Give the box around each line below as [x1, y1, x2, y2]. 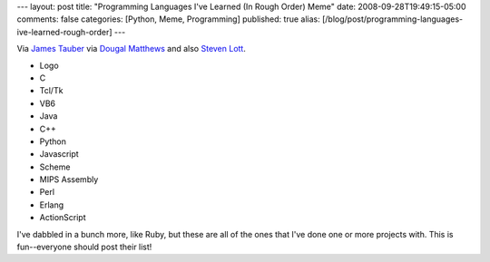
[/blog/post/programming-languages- [322, 14, 464, 24]
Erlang [39, 199, 64, 210]
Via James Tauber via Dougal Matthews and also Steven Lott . [16, 44, 247, 54]
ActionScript [39, 212, 86, 223]
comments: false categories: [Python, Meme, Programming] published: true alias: [16, 14, 321, 24]
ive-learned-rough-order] [16, 26, 113, 37]
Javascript [39, 149, 79, 160]
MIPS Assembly [39, 174, 99, 185]
